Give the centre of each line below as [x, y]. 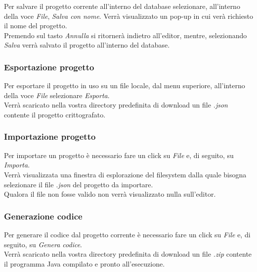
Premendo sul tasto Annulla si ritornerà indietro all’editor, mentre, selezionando [126, 35]
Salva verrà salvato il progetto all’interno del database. [87, 45]
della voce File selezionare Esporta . [57, 95]
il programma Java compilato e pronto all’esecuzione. [85, 263]
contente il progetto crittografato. [55, 114]
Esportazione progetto [49, 67]
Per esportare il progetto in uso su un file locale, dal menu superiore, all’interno [125, 85]
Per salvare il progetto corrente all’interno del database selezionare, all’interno [122, 6]
